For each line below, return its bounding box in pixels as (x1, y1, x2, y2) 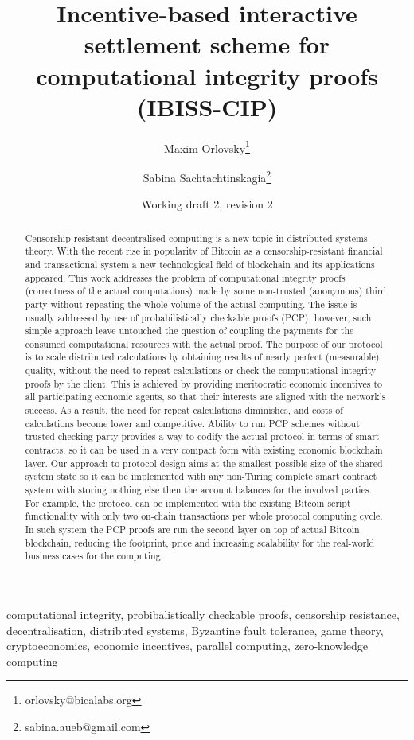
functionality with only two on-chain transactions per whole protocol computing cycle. (25, 509, 383, 523)
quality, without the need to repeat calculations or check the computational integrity (25, 364, 377, 377)
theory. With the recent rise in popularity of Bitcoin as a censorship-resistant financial (25, 244, 383, 258)
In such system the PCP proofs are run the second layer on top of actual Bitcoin (25, 523, 360, 536)
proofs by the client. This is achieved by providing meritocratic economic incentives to (25, 376, 383, 390)
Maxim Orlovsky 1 (164, 137, 250, 156)
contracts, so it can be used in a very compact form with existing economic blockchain (25, 443, 383, 457)
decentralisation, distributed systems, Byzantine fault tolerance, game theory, (6, 621, 384, 638)
